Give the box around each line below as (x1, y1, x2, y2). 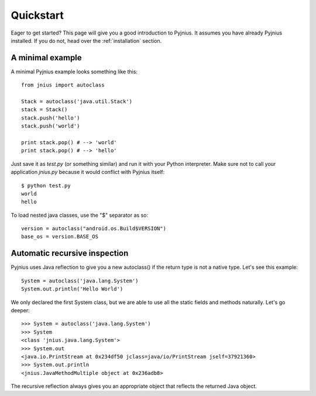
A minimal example (11, 53, 82, 63)
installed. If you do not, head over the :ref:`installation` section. (11, 37, 162, 44)
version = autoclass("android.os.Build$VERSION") (21, 226, 167, 232)
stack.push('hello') (21, 114, 80, 121)
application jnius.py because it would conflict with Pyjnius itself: (11, 169, 165, 176)
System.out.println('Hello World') (21, 286, 123, 292)
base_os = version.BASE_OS (21, 233, 99, 240)
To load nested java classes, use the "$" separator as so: (11, 211, 149, 219)
